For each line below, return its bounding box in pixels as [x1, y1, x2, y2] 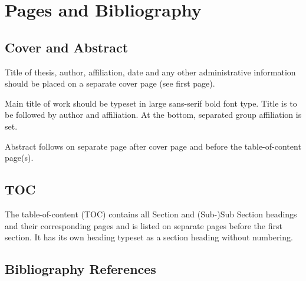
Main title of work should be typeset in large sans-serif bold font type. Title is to [5, 97, 297, 109]
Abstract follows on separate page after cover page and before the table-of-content [5, 140, 301, 152]
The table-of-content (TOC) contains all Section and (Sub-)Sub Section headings [5, 207, 297, 220]
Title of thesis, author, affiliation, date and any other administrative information [5, 65, 296, 78]
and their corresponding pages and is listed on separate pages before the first [5, 219, 282, 232]
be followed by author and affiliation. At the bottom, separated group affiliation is [5, 108, 302, 121]
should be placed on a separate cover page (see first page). [5, 77, 215, 90]
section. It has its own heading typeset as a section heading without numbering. [5, 231, 293, 243]
